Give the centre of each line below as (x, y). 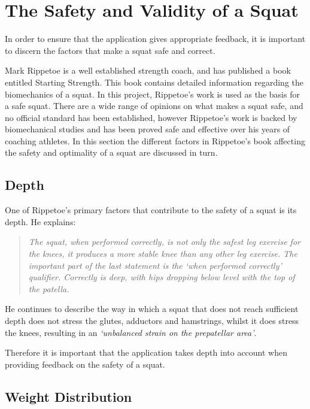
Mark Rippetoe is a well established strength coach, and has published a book (148, 70)
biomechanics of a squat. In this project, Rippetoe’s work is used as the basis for (152, 94)
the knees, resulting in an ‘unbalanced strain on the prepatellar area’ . (131, 332)
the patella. (49, 288)
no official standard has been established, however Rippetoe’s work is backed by (151, 117)
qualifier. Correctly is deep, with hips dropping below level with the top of (162, 277)
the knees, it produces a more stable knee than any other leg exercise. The (163, 254)
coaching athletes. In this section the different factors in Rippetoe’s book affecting (155, 140)
